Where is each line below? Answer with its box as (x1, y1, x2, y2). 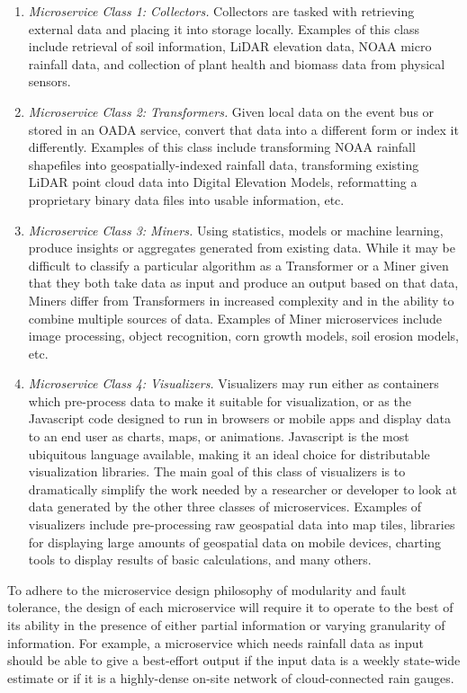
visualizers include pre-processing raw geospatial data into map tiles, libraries (28, 515, 455, 534)
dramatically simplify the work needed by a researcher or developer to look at (28, 479, 457, 498)
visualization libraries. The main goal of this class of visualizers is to (28, 462, 406, 481)
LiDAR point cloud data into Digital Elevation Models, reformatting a (28, 173, 418, 191)
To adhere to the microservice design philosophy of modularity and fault (7, 580, 407, 599)
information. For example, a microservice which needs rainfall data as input (7, 633, 425, 652)
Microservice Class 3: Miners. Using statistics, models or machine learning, (28, 220, 444, 239)
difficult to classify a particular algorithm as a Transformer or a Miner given (28, 255, 449, 274)
